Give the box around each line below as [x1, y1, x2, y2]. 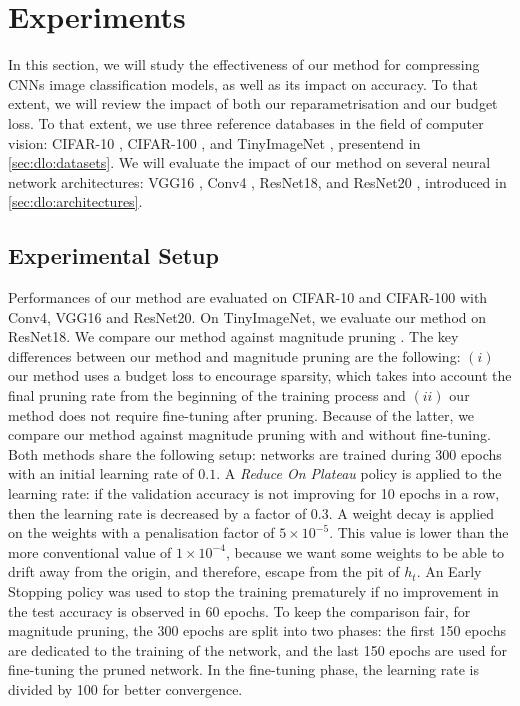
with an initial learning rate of [8, 463, 194, 484]
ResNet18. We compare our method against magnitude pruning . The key [8, 326, 459, 347]
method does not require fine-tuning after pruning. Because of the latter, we [8, 404, 475, 425]
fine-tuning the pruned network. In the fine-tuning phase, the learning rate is [8, 659, 479, 680]
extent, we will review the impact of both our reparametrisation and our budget [8, 93, 498, 114]
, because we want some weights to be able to [225, 541, 505, 562]
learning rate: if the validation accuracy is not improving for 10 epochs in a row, [8, 483, 500, 504]
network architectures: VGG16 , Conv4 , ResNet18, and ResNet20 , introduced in [8, 171, 507, 192]
